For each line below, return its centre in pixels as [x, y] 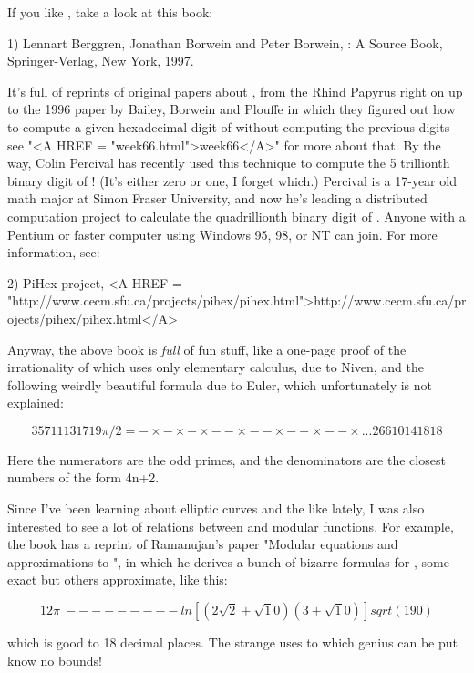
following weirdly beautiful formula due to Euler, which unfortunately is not [220, 384]
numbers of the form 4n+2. [83, 477]
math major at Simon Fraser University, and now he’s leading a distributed [217, 198]
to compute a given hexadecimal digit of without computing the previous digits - [233, 126]
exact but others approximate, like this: [118, 580]
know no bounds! [55, 660]
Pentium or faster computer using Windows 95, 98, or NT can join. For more [222, 234]
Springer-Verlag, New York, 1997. [101, 61]
